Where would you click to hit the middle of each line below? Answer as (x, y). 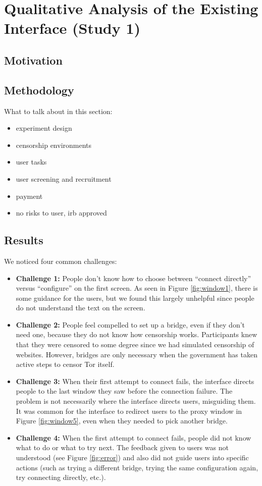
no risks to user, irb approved (61, 213)
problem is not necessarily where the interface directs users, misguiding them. (136, 401)
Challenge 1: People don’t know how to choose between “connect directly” (134, 278)
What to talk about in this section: (58, 111)
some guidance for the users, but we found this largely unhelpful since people (135, 298)
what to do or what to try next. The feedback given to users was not (122, 447)
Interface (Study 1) (72, 28)
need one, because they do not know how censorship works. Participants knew (137, 334)
